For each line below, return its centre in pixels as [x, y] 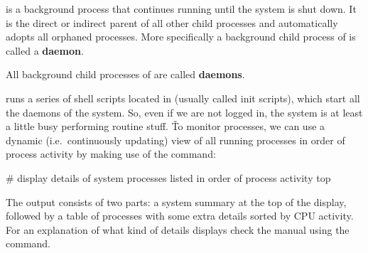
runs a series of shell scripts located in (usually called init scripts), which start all [183, 98]
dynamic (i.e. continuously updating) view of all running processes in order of [175, 140]
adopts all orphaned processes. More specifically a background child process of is [181, 37]
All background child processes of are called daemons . [125, 74]
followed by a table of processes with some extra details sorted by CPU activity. [180, 216]
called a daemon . [45, 50]
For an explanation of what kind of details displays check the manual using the [178, 229]
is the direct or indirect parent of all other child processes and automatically [172, 22]
